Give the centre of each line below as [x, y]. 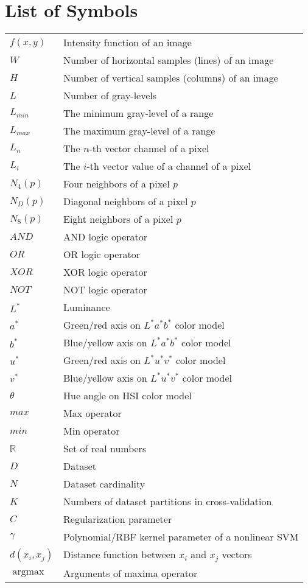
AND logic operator [106, 237]
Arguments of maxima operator [131, 573]
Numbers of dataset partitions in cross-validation [168, 502]
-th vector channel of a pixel [149, 149]
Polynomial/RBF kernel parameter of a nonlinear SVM [181, 537]
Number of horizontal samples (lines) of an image [169, 60]
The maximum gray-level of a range [139, 131]
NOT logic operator [105, 290]
